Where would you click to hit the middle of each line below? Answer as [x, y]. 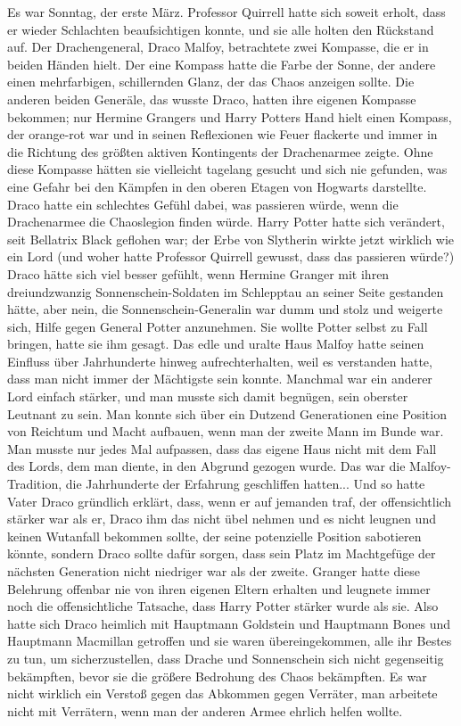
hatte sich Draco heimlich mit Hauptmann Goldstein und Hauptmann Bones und [229, 623]
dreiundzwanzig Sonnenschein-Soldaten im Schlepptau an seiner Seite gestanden [226, 291]
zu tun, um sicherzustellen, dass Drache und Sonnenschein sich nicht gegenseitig [226, 658]
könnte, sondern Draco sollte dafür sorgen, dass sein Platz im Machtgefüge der [222, 553]
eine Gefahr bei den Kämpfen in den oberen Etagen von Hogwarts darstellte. [217, 186]
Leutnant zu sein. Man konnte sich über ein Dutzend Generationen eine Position [227, 413]
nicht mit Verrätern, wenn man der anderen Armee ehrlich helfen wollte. [205, 710]
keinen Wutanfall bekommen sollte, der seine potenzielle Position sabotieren [214, 536]
